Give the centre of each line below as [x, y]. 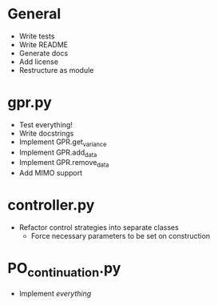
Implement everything [55, 293]
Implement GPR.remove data [64, 163]
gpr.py [30, 103]
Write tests [37, 36]
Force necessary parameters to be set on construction [121, 236]
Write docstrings [46, 133]
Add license [39, 62]
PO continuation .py [64, 270]
